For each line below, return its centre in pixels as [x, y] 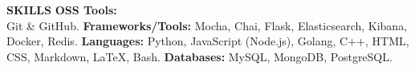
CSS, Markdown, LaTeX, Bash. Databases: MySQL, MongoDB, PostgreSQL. [199, 56]
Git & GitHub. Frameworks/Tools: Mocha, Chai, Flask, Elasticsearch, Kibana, [207, 25]
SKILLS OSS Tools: [62, 10]
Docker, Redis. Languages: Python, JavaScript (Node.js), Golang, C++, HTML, [208, 41]
